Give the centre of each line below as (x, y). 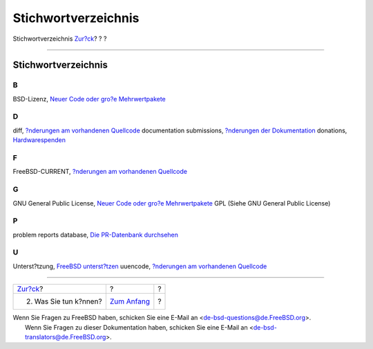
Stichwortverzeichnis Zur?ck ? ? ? (60, 39)
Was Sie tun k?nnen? (68, 301)
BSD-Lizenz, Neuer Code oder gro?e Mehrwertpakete (89, 99)
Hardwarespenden (39, 140)
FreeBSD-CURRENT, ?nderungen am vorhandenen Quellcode (100, 172)
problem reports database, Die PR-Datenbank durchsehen (96, 235)
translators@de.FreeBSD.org (66, 337)
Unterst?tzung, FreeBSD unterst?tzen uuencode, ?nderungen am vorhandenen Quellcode (140, 266)
